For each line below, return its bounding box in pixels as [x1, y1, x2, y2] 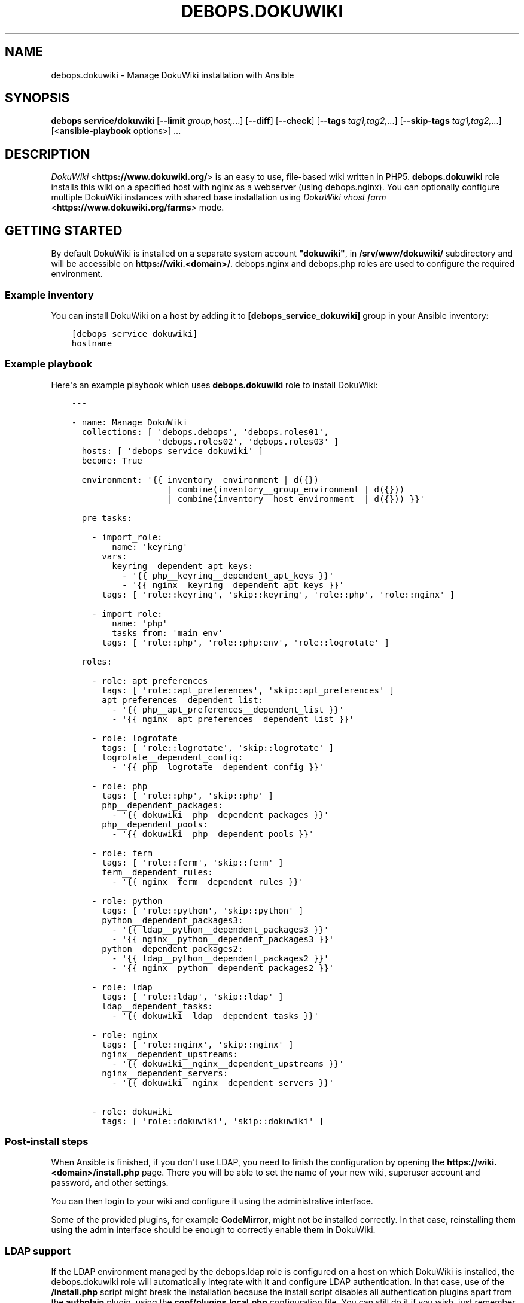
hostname [71, 338, 112, 348]
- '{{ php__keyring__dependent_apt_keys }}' [122, 570, 334, 580]
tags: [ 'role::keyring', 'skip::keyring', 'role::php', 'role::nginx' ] [102, 589, 455, 599]
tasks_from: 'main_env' [112, 628, 223, 638]
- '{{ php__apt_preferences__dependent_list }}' [112, 704, 344, 714]
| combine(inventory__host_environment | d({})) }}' [167, 494, 425, 504]
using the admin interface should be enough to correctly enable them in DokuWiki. [51, 1225, 376, 1235]
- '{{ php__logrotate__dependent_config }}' [112, 762, 324, 772]
